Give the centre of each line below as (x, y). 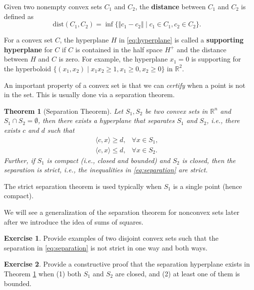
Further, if (20, 160)
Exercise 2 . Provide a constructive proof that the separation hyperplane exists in (127, 264)
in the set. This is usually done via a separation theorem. (89, 94)
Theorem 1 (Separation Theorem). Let (64, 111)
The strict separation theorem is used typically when (83, 186)
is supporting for (216, 59)
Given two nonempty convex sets (53, 6)
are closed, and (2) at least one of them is (178, 273)
